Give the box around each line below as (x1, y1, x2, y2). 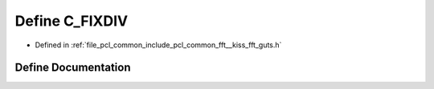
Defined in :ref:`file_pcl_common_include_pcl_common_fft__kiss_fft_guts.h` (35, 40, 282, 50)
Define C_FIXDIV (14, 12, 129, 30)
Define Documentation (14, 61, 131, 75)
